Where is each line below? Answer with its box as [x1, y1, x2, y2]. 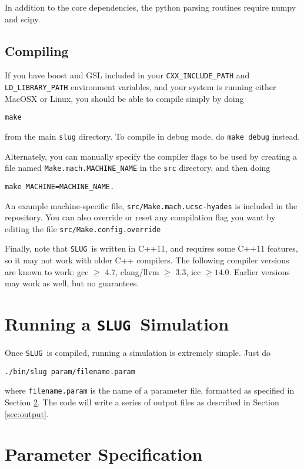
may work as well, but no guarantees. [5, 277, 139, 289]
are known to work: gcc [5, 265, 89, 278]
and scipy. [5, 12, 41, 25]
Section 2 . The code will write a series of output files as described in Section [5, 396, 279, 408]
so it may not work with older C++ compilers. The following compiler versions [5, 254, 289, 266]
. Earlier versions [229, 265, 290, 278]
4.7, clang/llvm [105, 265, 159, 278]
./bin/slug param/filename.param [5, 367, 135, 376]
